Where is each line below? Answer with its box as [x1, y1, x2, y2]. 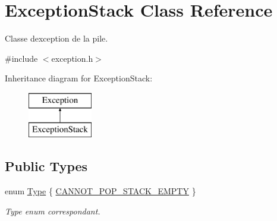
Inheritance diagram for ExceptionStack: [5, 72, 153, 84]
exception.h [51, 52, 93, 64]
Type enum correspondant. [5, 204, 100, 217]
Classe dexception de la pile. [5, 32, 108, 45]
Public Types [5, 157, 88, 175]
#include [5, 52, 38, 64]
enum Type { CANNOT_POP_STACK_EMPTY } [5, 185, 196, 197]
